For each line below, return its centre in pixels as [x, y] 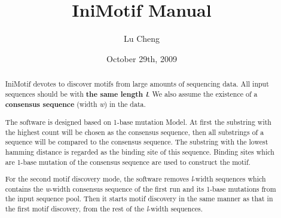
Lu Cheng [142, 39]
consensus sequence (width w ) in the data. [75, 105]
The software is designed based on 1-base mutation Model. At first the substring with [138, 122]
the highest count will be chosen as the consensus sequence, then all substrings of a [135, 132]
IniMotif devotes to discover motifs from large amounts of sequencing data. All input [137, 84]
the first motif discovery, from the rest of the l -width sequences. [104, 209]
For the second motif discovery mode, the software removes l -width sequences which [135, 179]
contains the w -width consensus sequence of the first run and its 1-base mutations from [140, 188]
